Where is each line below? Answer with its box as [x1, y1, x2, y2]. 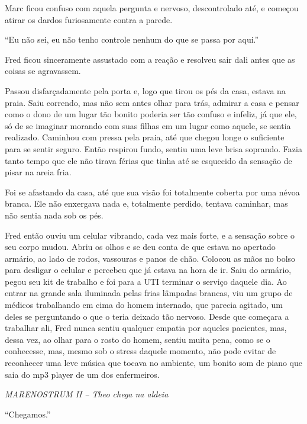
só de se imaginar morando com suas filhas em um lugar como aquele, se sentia [5, 119, 291, 131]
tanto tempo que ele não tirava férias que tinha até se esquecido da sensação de [5, 154, 292, 166]
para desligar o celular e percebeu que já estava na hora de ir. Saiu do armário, [5, 264, 292, 276]
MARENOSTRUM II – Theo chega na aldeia [5, 388, 169, 400]
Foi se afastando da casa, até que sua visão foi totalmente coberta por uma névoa [5, 185, 300, 198]
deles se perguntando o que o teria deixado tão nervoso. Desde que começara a [5, 310, 289, 322]
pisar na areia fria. [5, 166, 72, 178]
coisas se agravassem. [5, 65, 81, 77]
